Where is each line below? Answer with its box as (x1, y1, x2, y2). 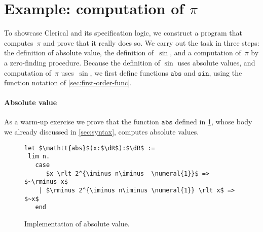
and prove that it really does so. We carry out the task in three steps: (43, 37, 259, 48)
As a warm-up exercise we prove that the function (4, 116, 159, 127)
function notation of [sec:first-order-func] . (4, 77, 132, 88)
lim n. (28, 153, 50, 160)
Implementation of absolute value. (24, 218, 130, 228)
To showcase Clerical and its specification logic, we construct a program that (4, 27, 242, 38)
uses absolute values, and (177, 57, 255, 68)
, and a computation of (170, 47, 241, 58)
